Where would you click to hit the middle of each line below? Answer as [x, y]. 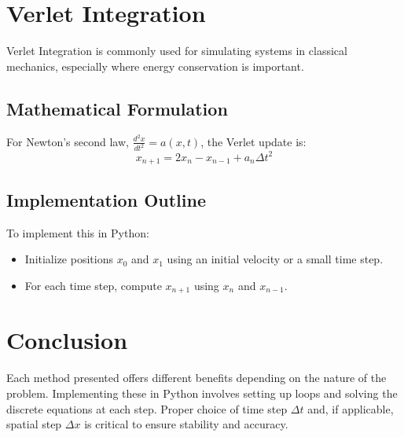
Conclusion [67, 340]
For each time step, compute [93, 285]
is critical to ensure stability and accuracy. [186, 424]
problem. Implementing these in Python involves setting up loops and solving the [202, 393]
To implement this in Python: [78, 232]
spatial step [34, 424]
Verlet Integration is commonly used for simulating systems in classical [177, 51]
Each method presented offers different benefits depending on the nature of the [196, 378]
